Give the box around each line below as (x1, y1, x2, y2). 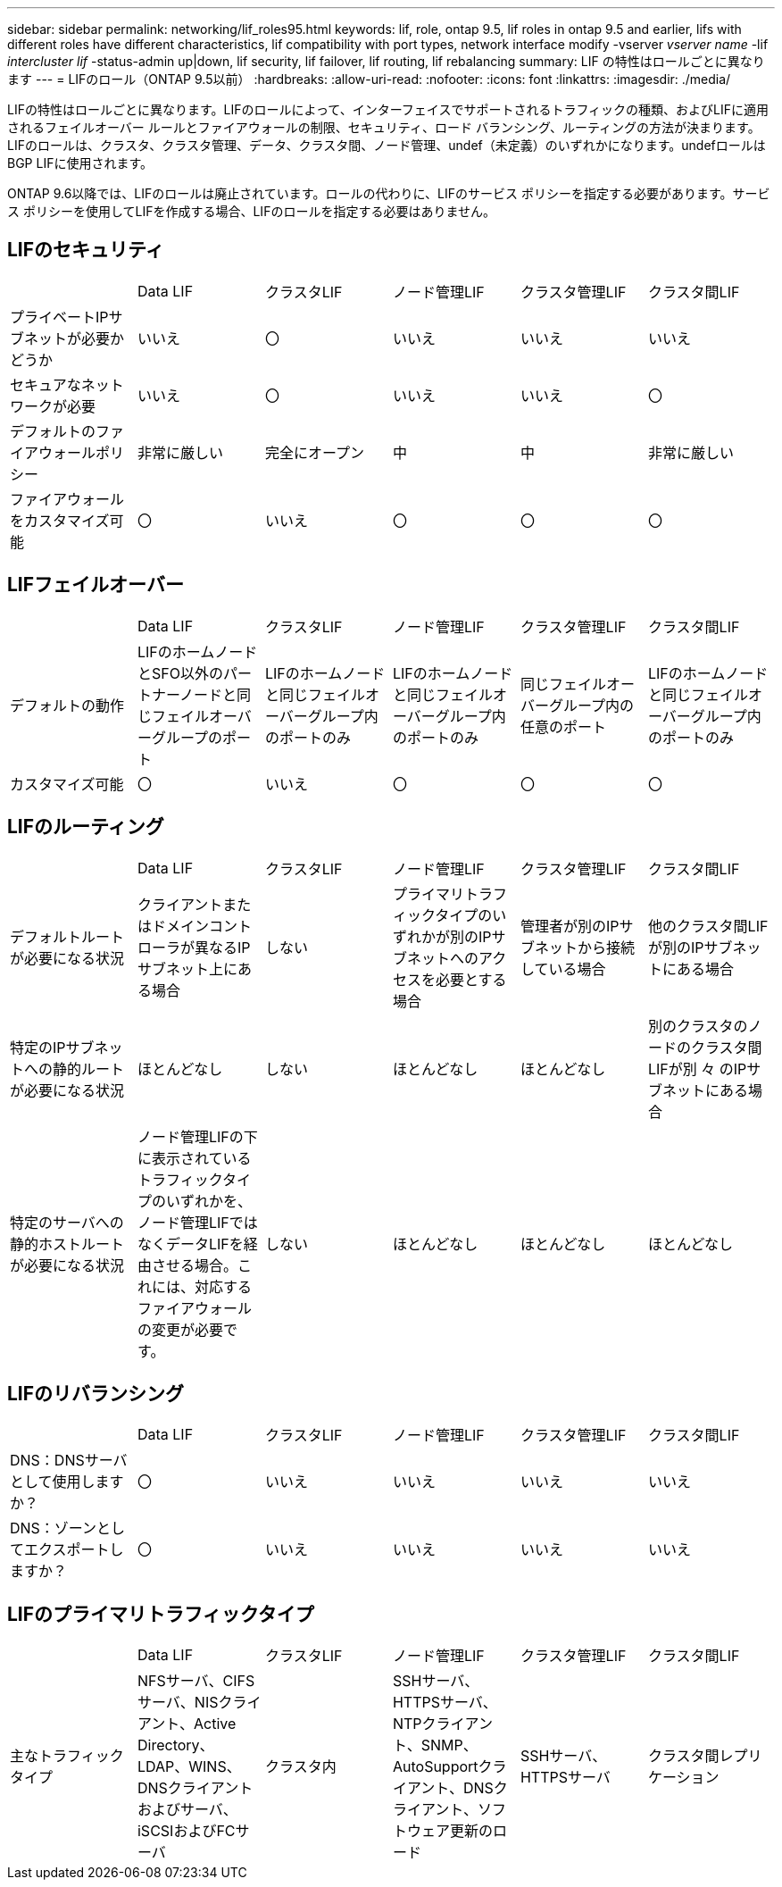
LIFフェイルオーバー (7, 573, 184, 597)
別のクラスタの (647, 1016, 748, 1035)
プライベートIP (10, 307, 109, 326)
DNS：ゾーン (10, 1519, 97, 1538)
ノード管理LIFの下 (137, 1127, 258, 1146)
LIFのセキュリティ (7, 238, 164, 262)
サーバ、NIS (137, 1693, 219, 1712)
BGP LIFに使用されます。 (7, 155, 154, 171)
